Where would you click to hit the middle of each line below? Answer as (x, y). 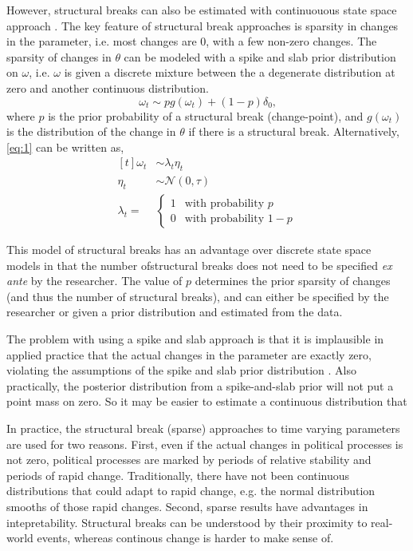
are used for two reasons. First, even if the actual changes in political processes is (205, 444)
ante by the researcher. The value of (94, 281)
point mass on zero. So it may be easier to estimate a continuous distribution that (207, 401)
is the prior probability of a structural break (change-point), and (206, 115)
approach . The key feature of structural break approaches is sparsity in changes (203, 25)
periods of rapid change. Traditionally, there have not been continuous (178, 475)
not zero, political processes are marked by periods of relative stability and (189, 460)
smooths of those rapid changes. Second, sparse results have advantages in (187, 506)
